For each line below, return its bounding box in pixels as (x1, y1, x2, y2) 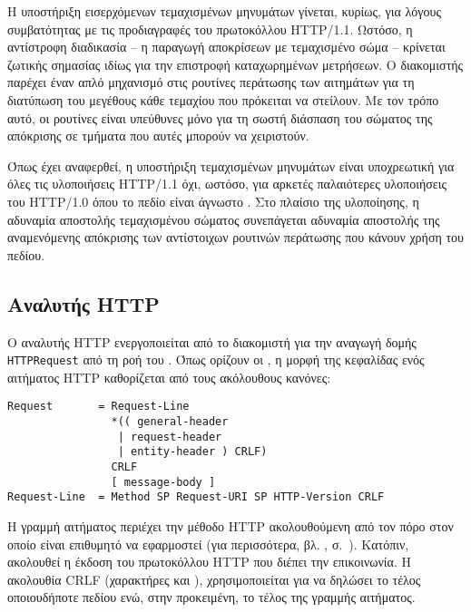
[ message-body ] (111, 475, 216, 489)
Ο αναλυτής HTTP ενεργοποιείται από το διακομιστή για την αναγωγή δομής (7, 332, 417, 351)
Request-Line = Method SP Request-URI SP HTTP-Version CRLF (7, 491, 385, 504)
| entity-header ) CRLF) (117, 445, 268, 459)
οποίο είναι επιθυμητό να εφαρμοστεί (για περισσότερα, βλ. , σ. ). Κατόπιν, (7, 534, 409, 553)
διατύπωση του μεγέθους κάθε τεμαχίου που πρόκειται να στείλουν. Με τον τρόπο (7, 90, 439, 109)
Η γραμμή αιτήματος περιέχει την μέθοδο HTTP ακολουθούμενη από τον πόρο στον (7, 516, 454, 535)
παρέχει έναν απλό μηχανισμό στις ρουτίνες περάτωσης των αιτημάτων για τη (7, 73, 415, 92)
